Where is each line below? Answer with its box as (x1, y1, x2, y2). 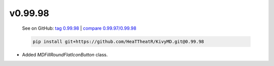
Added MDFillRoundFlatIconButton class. (22, 51, 108, 57)
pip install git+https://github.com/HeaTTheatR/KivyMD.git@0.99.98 (32, 38, 204, 44)
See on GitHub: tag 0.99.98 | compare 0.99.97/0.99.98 (22, 25, 136, 31)
